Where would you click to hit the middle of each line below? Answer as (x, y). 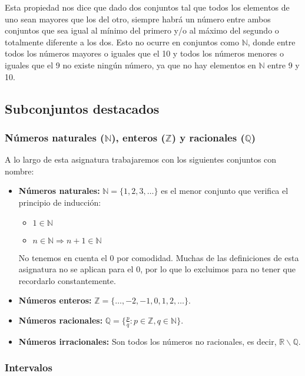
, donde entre (271, 42)
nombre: (19, 171)
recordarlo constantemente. (67, 280)
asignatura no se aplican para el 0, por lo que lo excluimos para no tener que (157, 269)
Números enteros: (55, 300)
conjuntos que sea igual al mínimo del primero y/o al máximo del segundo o (142, 30)
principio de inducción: (60, 202)
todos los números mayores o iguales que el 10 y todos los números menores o (145, 53)
